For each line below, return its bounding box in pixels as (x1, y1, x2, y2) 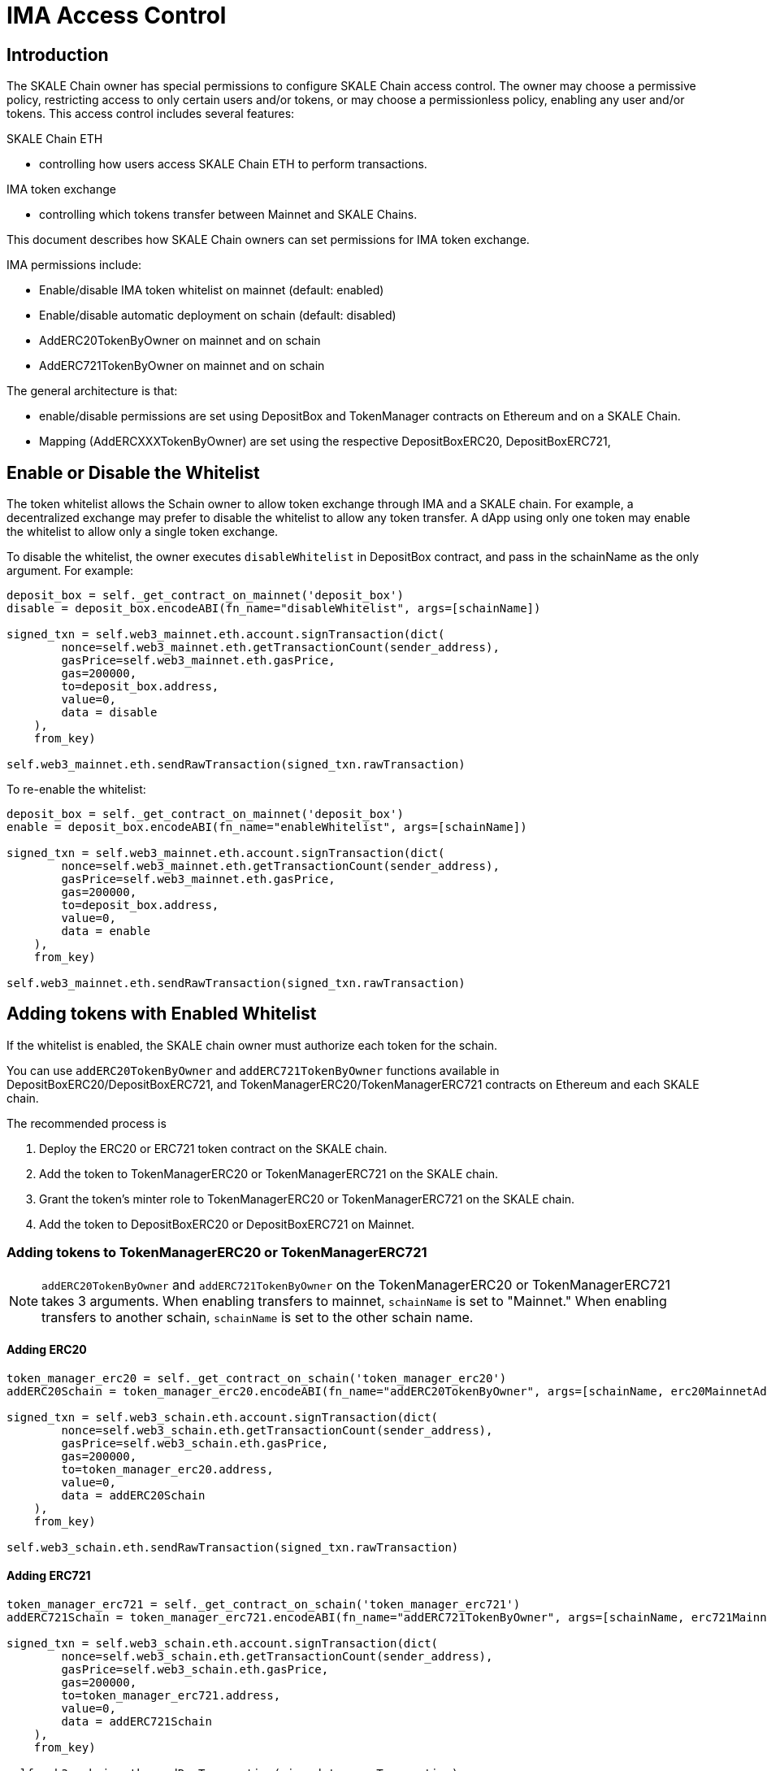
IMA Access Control (6, 2, 227, 29)
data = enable (61, 925, 151, 938)
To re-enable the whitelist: (6, 782, 146, 797)
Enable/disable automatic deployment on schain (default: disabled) (39, 308, 396, 323)
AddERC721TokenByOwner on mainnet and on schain (39, 359, 325, 373)
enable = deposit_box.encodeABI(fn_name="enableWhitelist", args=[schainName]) (6, 820, 527, 834)
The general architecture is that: (6, 384, 178, 398)
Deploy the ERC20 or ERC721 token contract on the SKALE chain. (39, 1141, 388, 1155)
